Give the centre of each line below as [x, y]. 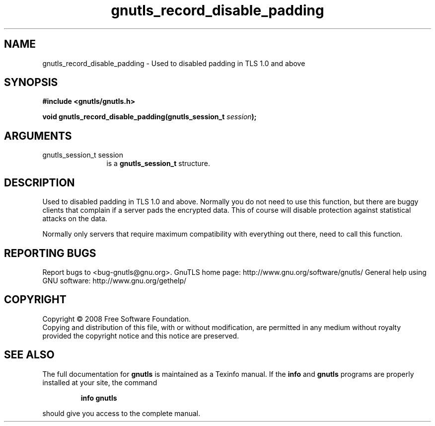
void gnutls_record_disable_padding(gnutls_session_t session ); [149, 117]
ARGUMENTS [38, 136]
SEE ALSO [29, 355]
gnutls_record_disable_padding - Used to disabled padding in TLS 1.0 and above [174, 63]
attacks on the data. [75, 219]
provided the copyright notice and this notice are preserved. [141, 336]
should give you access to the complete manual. [121, 413]
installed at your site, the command [100, 382]
